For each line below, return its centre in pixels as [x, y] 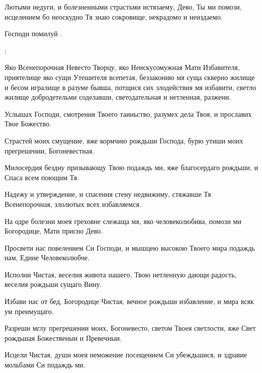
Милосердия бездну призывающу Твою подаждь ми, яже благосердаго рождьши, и [131, 167]
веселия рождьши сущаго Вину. [53, 284]
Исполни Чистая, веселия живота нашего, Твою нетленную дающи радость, [121, 274]
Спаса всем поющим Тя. [42, 177]
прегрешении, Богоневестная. [50, 150]
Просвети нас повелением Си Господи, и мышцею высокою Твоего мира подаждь [130, 247]
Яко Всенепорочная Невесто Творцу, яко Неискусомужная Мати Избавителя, [122, 67]
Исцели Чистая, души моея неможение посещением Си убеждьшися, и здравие [126, 355]
